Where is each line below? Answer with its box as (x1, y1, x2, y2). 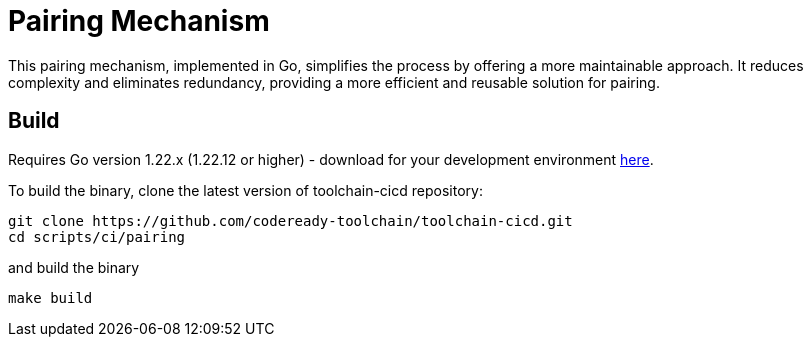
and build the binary (8, 258, 140, 276)
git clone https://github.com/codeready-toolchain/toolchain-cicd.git (8, 212, 573, 229)
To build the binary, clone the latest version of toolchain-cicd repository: (8, 181, 483, 199)
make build (8, 289, 93, 306)
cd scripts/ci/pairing (8, 228, 186, 245)
